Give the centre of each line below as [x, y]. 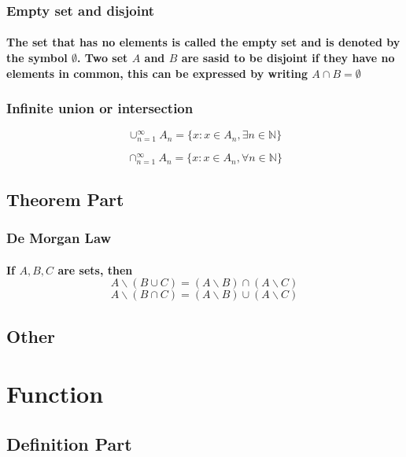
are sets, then [95, 269]
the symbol [37, 58]
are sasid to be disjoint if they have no [288, 58]
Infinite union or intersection [100, 108]
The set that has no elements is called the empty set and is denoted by [203, 42]
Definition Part [69, 443]
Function [55, 394]
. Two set [103, 58]
